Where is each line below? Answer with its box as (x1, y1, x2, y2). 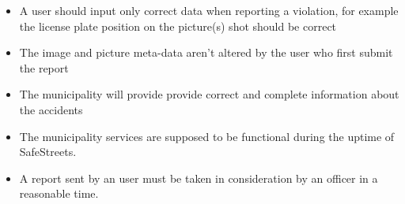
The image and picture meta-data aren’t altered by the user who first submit (19, 44, 393, 61)
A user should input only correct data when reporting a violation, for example (19, 2, 399, 18)
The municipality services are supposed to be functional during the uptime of (19, 128, 395, 144)
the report (19, 59, 69, 76)
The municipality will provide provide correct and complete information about (19, 86, 399, 102)
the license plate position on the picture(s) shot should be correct (19, 17, 337, 34)
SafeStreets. (19, 143, 77, 160)
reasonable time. (19, 185, 99, 202)
